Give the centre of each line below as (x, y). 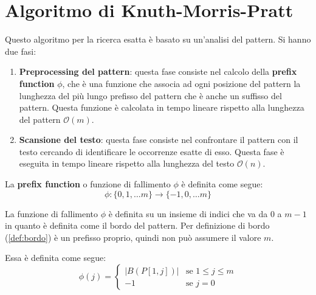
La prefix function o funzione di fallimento (88, 184)
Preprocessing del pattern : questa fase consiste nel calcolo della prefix (158, 71)
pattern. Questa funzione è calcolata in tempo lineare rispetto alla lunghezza (162, 107)
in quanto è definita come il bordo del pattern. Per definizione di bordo (137, 225)
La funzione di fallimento (52, 213)
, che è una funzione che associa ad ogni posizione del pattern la (181, 83)
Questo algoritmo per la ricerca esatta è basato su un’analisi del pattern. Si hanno (158, 39)
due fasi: (21, 51)
